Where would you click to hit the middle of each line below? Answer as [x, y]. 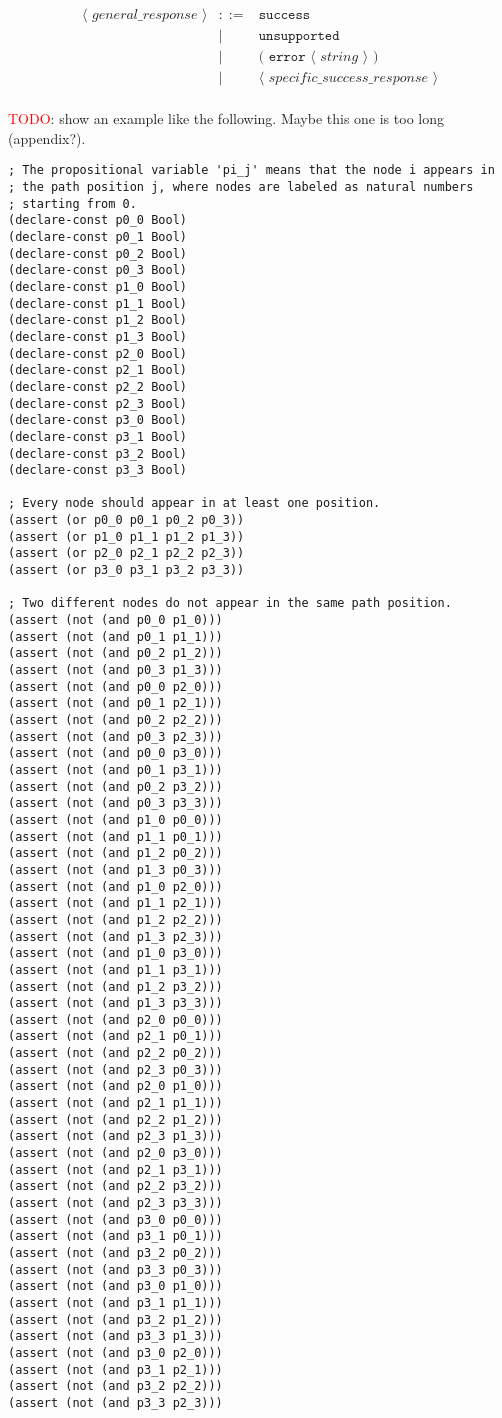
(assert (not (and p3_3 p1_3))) [115, 1336]
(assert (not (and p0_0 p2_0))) [115, 686]
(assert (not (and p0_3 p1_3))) [115, 670]
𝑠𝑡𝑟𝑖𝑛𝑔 [339, 57]
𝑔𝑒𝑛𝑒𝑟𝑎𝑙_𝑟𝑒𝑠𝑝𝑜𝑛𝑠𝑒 [145, 15]
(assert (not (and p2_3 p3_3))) [115, 1203]
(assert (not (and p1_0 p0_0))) [115, 819]
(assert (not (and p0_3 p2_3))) [115, 736]
